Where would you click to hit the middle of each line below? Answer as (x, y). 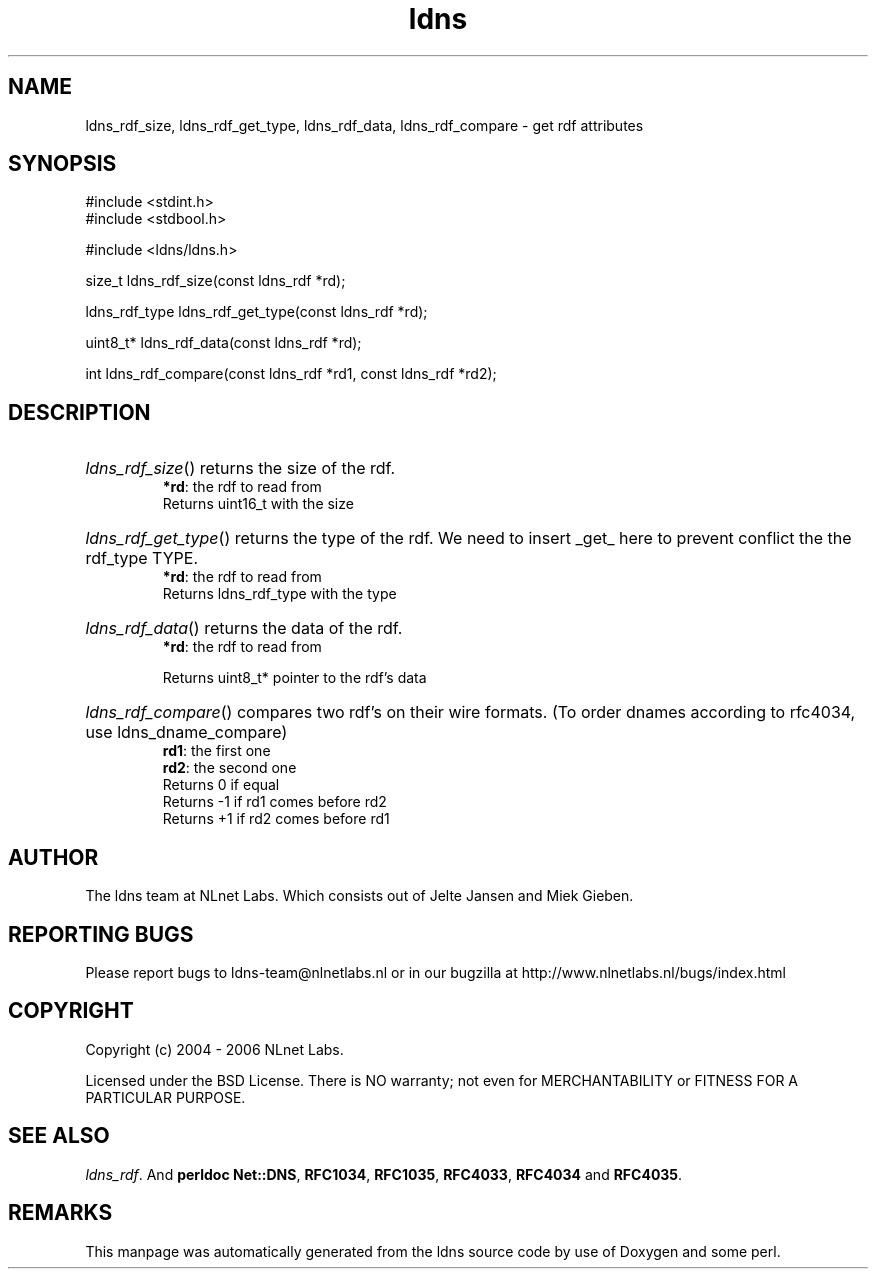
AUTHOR (53, 857)
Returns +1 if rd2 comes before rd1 (276, 819)
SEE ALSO (59, 1136)
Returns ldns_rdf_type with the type (279, 594)
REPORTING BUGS (101, 934)
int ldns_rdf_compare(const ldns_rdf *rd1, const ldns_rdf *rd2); (291, 374)
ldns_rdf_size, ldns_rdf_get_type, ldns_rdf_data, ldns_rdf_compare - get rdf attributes (364, 125)
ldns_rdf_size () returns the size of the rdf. (240, 468)
